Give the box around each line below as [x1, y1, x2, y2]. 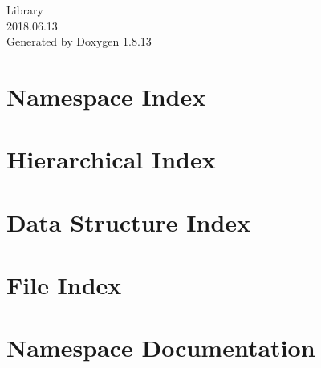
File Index [6, 269, 122, 301]
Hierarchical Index [6, 143, 216, 176]
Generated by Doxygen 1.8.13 [6, 33, 152, 50]
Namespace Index [6, 79, 206, 112]
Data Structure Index [6, 205, 251, 238]
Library [6, 2, 43, 18]
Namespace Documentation [6, 331, 315, 364]
